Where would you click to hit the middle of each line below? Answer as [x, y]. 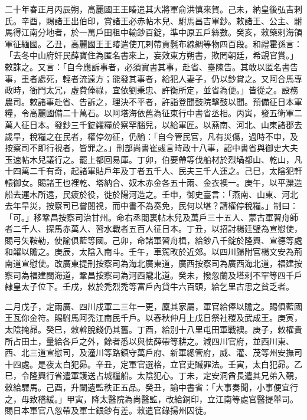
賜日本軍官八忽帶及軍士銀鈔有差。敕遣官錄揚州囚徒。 [108, 410]
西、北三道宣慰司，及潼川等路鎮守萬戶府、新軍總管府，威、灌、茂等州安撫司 [153, 352]
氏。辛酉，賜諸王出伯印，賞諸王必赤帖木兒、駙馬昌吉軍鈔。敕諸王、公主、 [149, 20]
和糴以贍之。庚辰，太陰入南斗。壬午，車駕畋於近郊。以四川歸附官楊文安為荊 [153, 252]
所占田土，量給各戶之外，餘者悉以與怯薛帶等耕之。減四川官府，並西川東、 [149, 341]
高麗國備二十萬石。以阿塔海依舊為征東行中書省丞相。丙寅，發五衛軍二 [166, 113]
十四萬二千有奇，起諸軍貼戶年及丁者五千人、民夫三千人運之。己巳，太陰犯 [149, 171]
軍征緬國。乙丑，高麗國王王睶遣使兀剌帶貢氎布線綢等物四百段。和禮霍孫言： [153, 43]
